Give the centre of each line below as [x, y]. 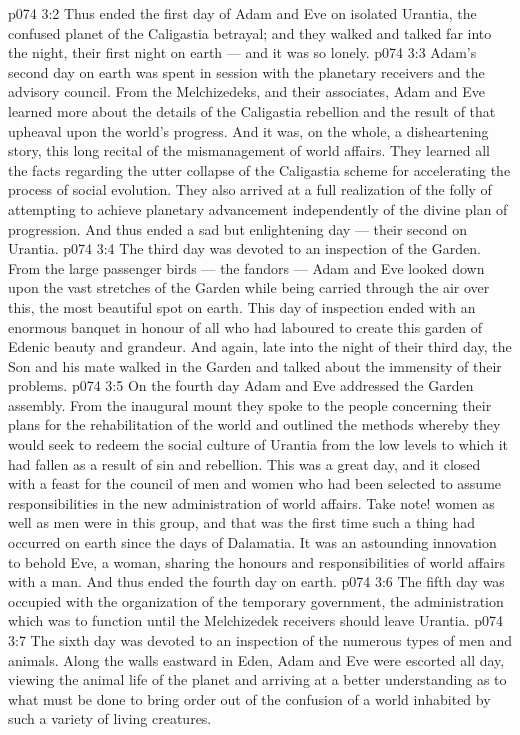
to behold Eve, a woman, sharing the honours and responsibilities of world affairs [257, 561]
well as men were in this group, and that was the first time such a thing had [242, 522]
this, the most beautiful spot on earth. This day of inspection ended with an [242, 306]
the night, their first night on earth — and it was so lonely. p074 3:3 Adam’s [242, 52]
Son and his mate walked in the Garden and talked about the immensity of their [255, 365]
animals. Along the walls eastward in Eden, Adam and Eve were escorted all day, [256, 659]
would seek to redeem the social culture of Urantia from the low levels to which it [258, 444]
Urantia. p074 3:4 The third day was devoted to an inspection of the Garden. [244, 248]
